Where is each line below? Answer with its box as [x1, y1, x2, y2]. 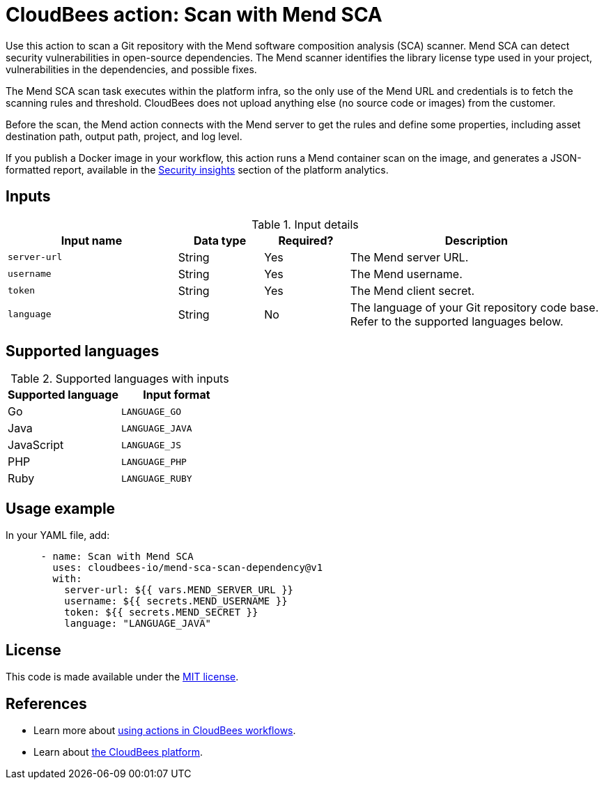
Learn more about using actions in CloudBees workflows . [33, 724, 296, 736]
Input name [61, 233, 123, 247]
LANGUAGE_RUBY [121, 473, 192, 484]
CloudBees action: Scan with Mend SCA [6, 3, 382, 26]
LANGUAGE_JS [121, 439, 182, 450]
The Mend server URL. [350, 250, 469, 264]
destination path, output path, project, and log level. [6, 130, 242, 142]
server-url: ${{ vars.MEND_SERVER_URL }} [64, 584, 294, 596]
